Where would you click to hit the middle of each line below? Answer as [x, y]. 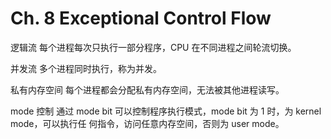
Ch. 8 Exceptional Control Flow [141, 18]
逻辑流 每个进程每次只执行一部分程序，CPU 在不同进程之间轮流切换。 [153, 47]
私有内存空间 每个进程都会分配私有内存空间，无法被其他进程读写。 [147, 89]
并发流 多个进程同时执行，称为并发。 [86, 68]
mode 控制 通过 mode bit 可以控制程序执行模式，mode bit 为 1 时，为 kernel [166, 111]
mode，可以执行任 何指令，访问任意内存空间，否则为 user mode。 [147, 123]
